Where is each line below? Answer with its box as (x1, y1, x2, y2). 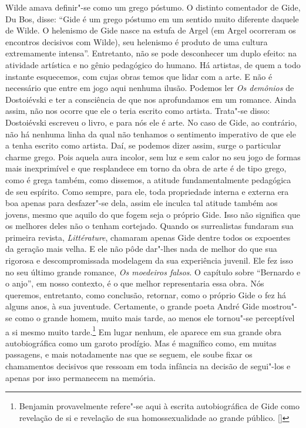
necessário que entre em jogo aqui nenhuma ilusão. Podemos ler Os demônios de (5, 82, 294, 94)
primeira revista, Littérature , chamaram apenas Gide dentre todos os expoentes (5, 231, 291, 243)
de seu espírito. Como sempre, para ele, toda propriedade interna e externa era (5, 185, 289, 197)
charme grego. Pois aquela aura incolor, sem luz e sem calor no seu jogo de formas (5, 150, 301, 163)
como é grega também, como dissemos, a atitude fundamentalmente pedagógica (5, 173, 291, 186)
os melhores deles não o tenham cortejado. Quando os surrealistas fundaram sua (5, 220, 294, 232)
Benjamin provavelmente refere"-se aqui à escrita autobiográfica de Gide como (19, 400, 300, 412)
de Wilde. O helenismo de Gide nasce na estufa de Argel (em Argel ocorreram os (5, 24, 296, 36)
